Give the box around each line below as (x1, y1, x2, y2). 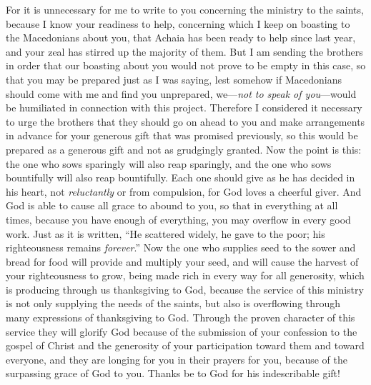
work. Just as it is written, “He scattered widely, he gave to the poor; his (6, 226, 325, 241)
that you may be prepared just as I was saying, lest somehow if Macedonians (6, 71, 342, 86)
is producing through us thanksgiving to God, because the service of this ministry (6, 281, 364, 296)
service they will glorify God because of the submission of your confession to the (6, 324, 357, 339)
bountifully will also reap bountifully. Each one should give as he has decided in (6, 170, 355, 185)
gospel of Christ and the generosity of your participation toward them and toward (6, 338, 365, 353)
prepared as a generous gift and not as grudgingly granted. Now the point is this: (6, 141, 362, 156)
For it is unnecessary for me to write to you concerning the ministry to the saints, (6, 2, 364, 16)
